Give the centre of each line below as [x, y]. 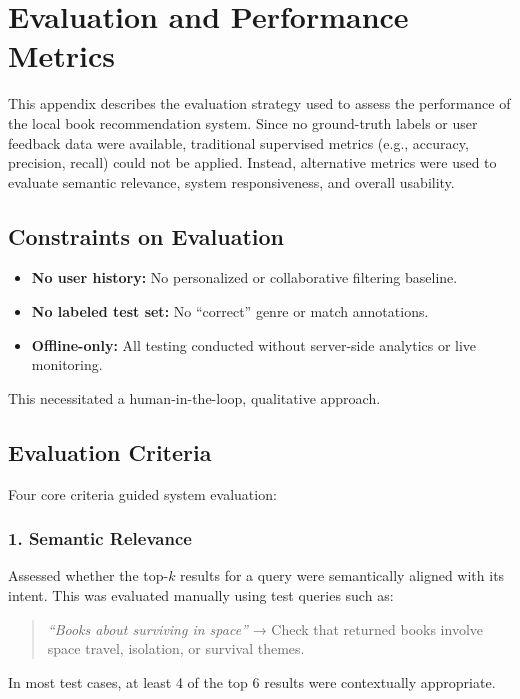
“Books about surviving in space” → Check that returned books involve [265, 628]
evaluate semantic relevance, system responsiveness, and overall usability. [231, 181]
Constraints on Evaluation [146, 235]
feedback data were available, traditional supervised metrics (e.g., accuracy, [238, 142]
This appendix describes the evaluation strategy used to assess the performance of [259, 103]
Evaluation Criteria [110, 451]
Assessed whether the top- [88, 575]
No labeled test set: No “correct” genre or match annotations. [230, 311]
